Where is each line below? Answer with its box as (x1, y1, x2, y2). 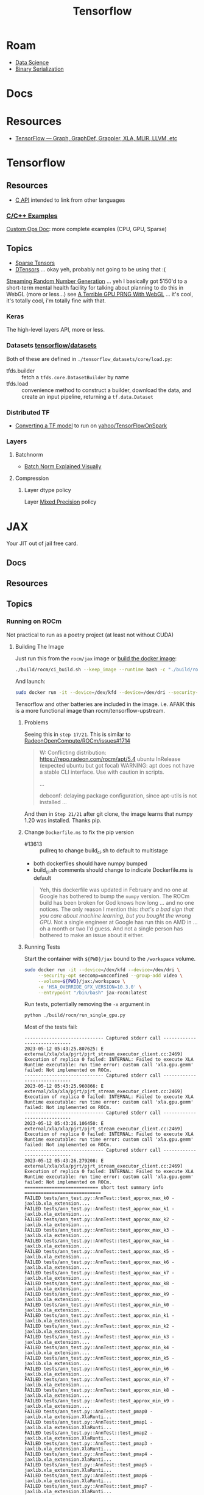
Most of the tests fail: (24, 1023, 78, 1031)
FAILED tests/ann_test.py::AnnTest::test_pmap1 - (24, 1419, 153, 1425)
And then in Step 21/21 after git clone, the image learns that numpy (24, 810, 193, 818)
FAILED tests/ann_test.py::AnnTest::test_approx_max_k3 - (24, 1227, 175, 1233)
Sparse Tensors (15, 259, 55, 266)
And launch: (15, 677, 46, 685)
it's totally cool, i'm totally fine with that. (6, 297, 107, 304)
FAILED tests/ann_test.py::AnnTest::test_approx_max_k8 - (24, 1280, 175, 1287)
